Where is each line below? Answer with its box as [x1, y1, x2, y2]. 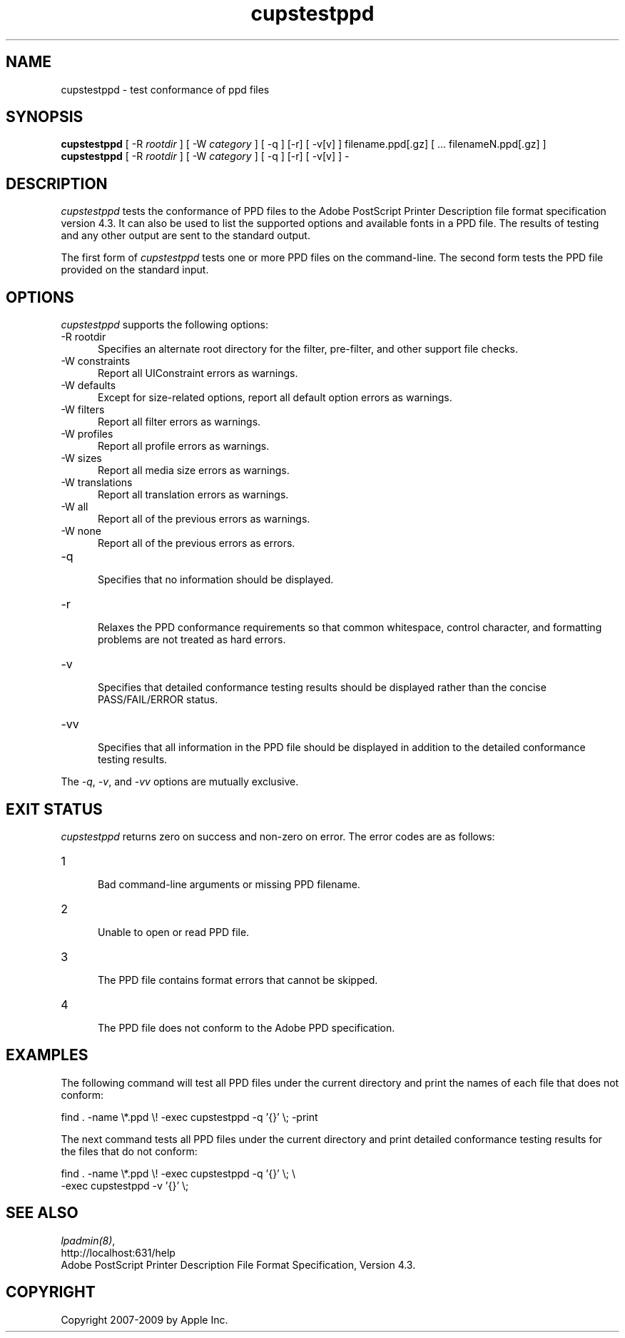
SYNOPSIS [6, 108, 83, 126]
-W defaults [61, 379, 116, 392]
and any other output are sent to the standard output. [61, 229, 310, 242]
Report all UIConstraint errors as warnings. [98, 367, 298, 380]
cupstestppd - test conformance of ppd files [61, 83, 270, 96]
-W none [61, 525, 101, 538]
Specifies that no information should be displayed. [98, 573, 334, 586]
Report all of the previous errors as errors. [98, 537, 295, 550]
